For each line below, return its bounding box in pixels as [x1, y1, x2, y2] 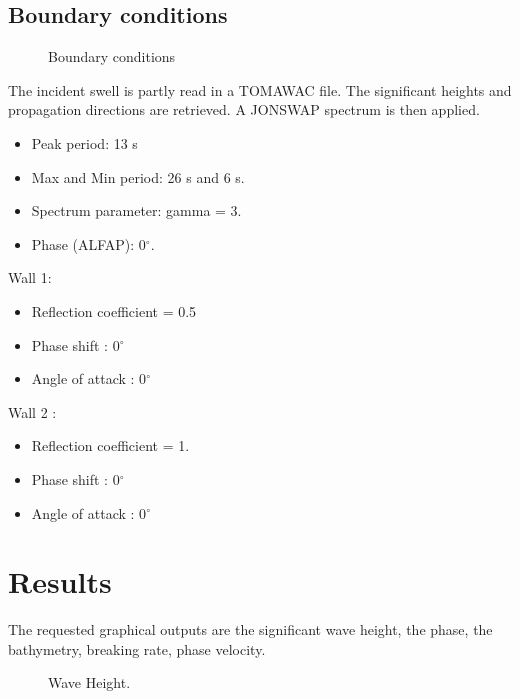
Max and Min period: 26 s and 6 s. [31, 166, 245, 187]
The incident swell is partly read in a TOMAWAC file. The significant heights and [8, 79, 512, 100]
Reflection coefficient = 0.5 [31, 300, 197, 321]
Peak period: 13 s [31, 132, 138, 153]
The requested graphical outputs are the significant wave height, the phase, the [8, 619, 493, 640]
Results [8, 561, 112, 602]
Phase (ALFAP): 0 [31, 233, 146, 254]
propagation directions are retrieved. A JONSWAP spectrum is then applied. [8, 99, 480, 120]
